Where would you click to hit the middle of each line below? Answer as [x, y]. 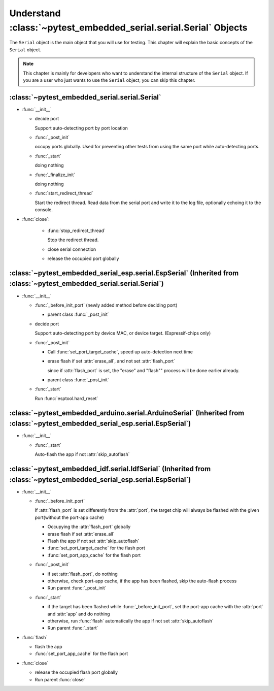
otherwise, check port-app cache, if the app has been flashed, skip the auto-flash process [142, 581]
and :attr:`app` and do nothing [79, 614]
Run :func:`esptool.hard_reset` [66, 398]
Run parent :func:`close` [60, 679]
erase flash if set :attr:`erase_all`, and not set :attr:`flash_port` [111, 361]
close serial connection [72, 249]
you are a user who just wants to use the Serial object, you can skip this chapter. [109, 80]
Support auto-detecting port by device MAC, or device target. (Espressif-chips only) [123, 333]
